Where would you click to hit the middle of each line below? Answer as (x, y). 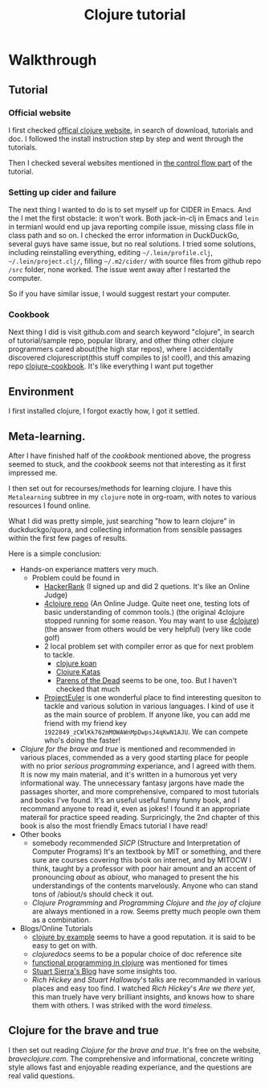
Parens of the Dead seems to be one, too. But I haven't (147, 681)
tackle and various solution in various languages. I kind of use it (149, 707)
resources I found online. (49, 505)
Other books (41, 835)
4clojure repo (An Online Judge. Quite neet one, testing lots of (147, 604)
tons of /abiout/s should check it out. (93, 894)
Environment (41, 392)
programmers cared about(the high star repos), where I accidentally (120, 349)
